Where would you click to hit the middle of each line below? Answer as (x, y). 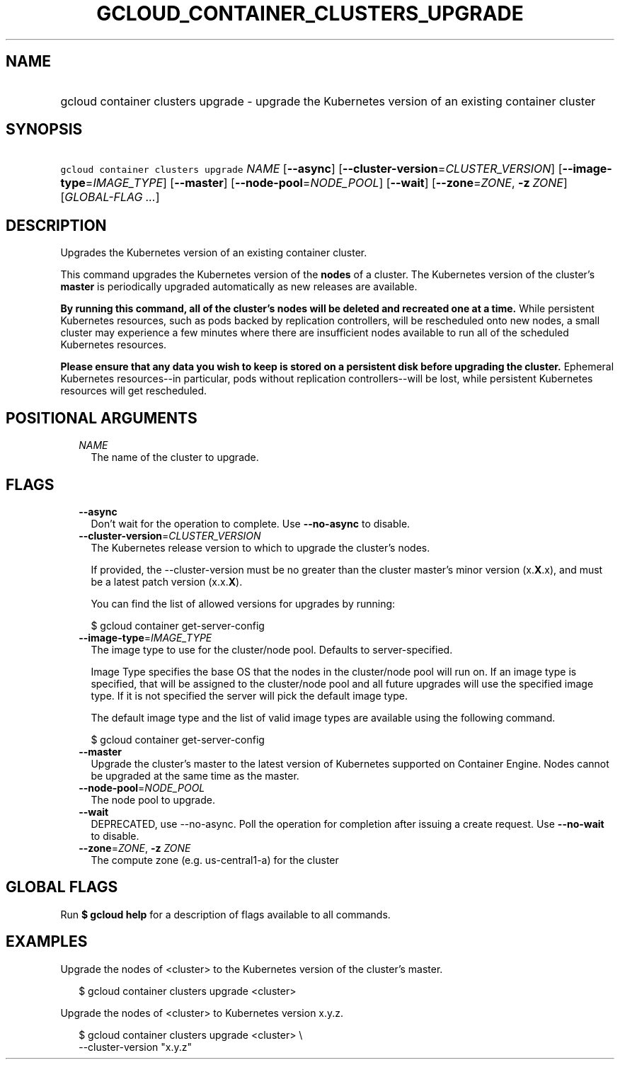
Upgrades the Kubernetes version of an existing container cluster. (214, 253)
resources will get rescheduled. (134, 391)
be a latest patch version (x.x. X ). (167, 581)
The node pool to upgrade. (153, 799)
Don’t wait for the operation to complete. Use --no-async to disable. (251, 523)
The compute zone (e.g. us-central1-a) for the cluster (215, 860)
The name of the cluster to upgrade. (175, 457)
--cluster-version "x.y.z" (136, 1047)
